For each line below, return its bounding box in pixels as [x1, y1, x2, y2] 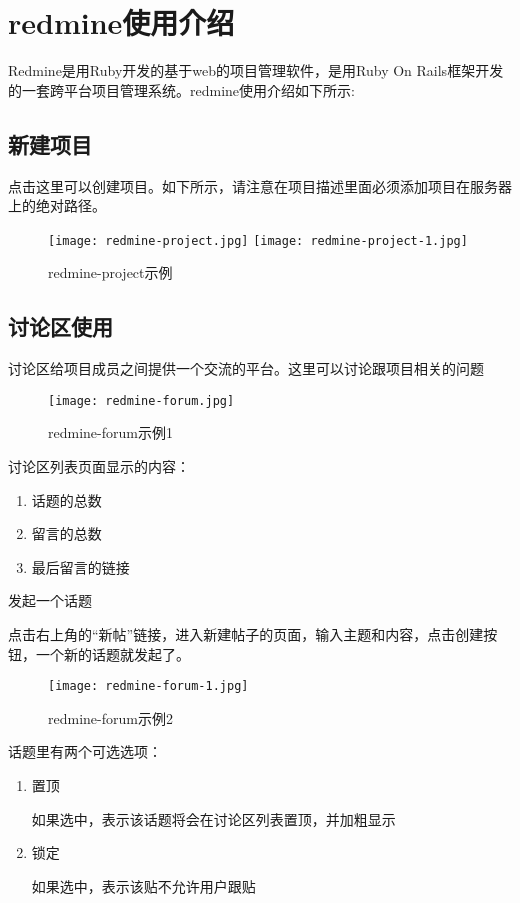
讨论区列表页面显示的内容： [8, 456, 190, 476]
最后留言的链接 [31, 556, 130, 577]
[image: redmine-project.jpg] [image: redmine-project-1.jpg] [48, 233, 468, 248]
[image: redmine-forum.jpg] [48, 393, 235, 408]
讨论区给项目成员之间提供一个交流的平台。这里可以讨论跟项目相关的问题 [8, 358, 484, 379]
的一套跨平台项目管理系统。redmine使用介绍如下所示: [8, 79, 355, 100]
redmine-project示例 [48, 262, 173, 283]
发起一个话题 [8, 590, 92, 611]
